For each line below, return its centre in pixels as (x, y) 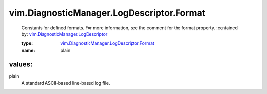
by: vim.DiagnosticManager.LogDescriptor (65, 34)
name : (28, 50)
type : (27, 43)
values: (21, 64)
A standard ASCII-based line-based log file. (66, 83)
